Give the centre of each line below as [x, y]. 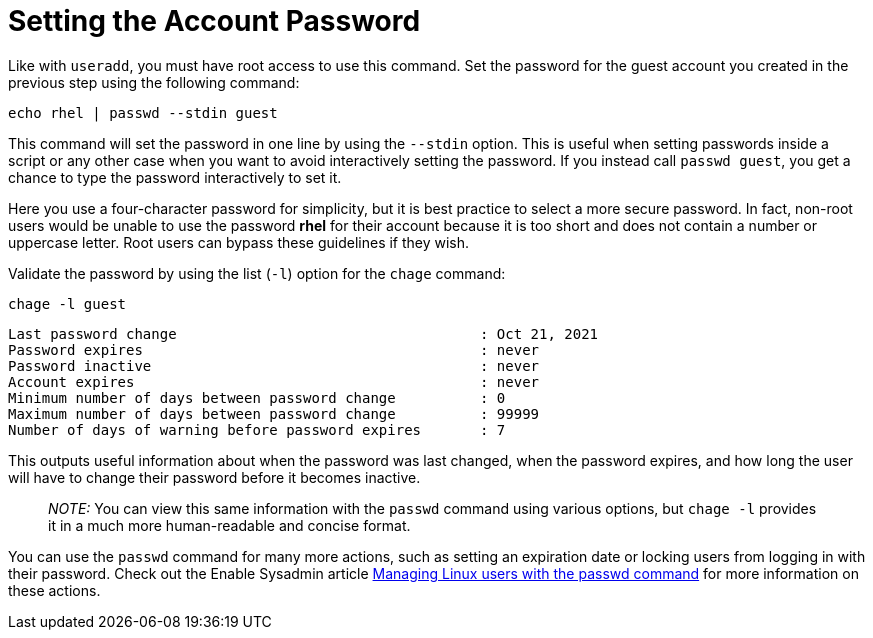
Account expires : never [274, 381]
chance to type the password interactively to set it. [175, 177]
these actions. [54, 590]
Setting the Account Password [214, 21]
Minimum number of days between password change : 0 [257, 397]
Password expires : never [274, 349]
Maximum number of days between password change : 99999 [274, 413]
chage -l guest [67, 303]
